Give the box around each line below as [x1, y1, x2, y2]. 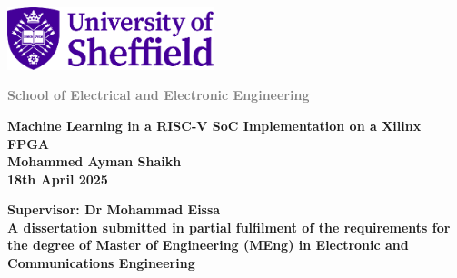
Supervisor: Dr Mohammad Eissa [7, 200, 221, 219]
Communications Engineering [7, 253, 195, 273]
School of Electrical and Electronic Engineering [7, 85, 310, 104]
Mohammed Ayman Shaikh [7, 152, 182, 171]
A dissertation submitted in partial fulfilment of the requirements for [7, 217, 451, 236]
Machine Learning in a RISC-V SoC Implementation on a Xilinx [7, 115, 422, 134]
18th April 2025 [7, 169, 108, 188]
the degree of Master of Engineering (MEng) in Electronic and [7, 235, 409, 254]
